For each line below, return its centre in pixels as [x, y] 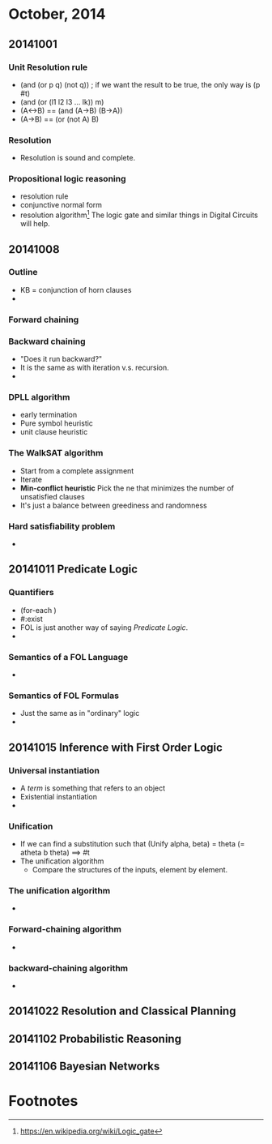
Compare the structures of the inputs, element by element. [130, 870]
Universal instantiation [54, 770]
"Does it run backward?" [61, 359]
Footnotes [43, 1101]
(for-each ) [38, 610]
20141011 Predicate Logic [73, 570]
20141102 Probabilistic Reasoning [95, 1039]
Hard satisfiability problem [62, 526]
